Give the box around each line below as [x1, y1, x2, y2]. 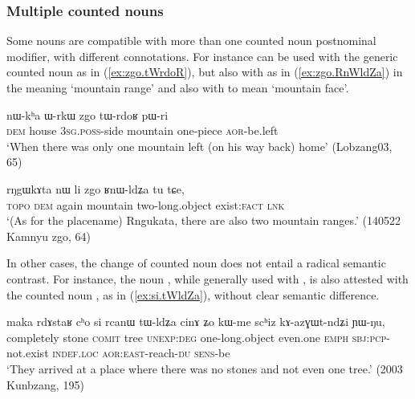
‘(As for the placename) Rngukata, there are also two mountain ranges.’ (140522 [6, 212, 401, 229]
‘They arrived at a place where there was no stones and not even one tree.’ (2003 [6, 360, 403, 377]
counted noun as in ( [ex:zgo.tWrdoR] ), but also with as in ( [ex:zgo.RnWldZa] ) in [6, 63, 403, 80]
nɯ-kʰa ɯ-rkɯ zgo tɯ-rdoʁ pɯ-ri [6, 106, 169, 123]
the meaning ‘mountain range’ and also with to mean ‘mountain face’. [6, 79, 349, 96]
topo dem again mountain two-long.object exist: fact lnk [6, 196, 285, 213]
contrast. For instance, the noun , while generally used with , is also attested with [6, 270, 409, 287]
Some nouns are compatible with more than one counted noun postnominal [6, 32, 376, 49]
